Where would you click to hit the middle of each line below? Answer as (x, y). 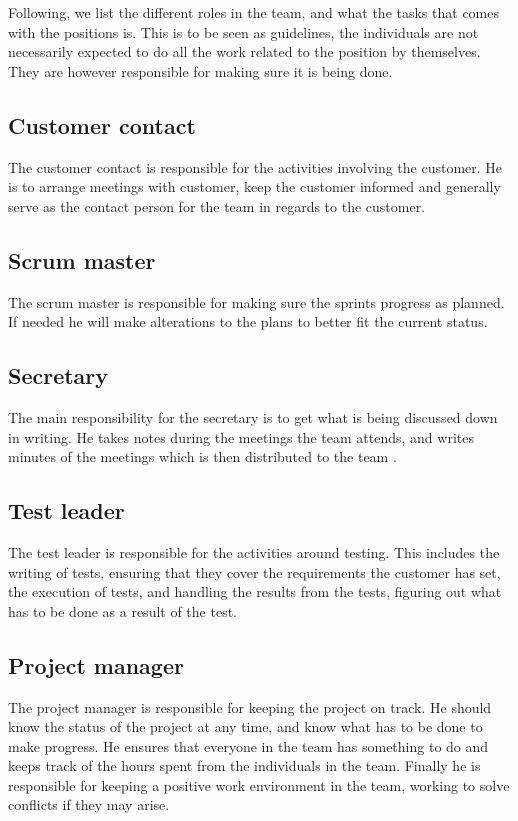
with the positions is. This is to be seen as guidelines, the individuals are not (243, 31)
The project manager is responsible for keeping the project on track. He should (250, 706)
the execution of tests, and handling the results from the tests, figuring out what (255, 591)
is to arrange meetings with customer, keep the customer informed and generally (254, 186)
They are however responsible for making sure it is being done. (200, 70)
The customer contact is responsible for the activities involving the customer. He (255, 166)
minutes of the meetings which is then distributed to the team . (202, 456)
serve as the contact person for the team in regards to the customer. (217, 205)
